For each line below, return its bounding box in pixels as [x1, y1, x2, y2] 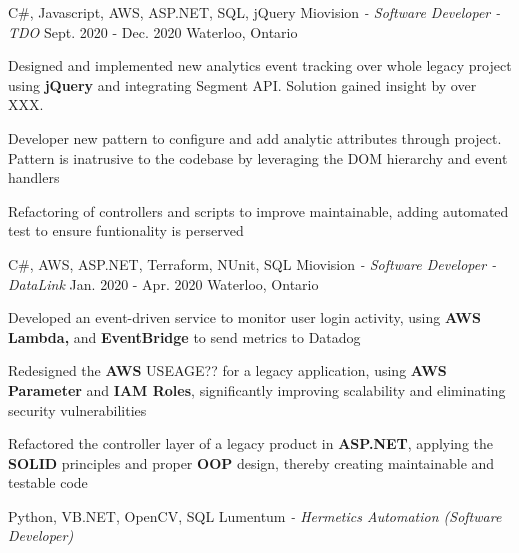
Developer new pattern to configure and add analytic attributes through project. [8, 127, 502, 148]
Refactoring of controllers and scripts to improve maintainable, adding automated [8, 200, 509, 221]
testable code [8, 472, 88, 493]
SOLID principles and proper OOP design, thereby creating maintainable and [8, 452, 495, 473]
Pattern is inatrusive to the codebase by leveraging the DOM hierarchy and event [8, 147, 508, 168]
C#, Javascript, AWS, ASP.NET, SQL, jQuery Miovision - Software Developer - [8, 2, 501, 22]
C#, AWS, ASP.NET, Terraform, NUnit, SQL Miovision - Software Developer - [8, 253, 497, 274]
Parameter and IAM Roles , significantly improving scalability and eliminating [8, 379, 506, 400]
